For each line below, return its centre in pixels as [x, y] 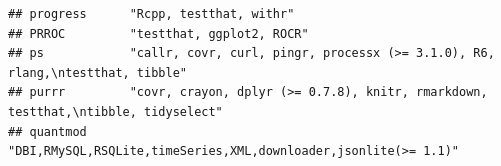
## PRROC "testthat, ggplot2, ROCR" [158, 33]
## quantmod [47, 131]
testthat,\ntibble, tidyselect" [115, 111]
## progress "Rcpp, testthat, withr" [151, 14]
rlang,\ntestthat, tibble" [97, 72]
